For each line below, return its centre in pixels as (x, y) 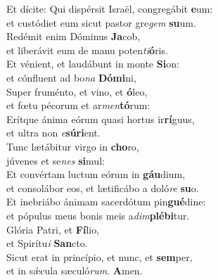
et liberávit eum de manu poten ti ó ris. (87, 50)
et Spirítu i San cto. (47, 243)
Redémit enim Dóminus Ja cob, (73, 36)
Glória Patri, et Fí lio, (53, 229)
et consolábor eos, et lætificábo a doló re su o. (103, 187)
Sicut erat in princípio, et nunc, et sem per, (100, 256)
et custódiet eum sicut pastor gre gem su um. (101, 22)
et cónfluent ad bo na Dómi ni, (71, 77)
